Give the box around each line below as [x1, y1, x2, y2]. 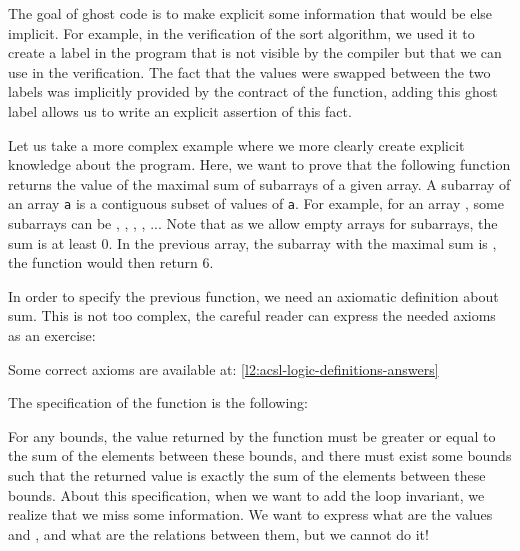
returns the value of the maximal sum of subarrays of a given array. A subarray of [8, 173, 511, 194]
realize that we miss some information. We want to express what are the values [8, 504, 493, 525]
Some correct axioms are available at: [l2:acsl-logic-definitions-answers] [8, 358, 439, 379]
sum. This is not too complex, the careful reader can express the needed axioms [8, 305, 496, 326]
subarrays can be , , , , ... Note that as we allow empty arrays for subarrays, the [8, 213, 498, 233]
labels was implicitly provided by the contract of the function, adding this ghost [8, 81, 498, 102]
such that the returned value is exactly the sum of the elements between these [8, 464, 486, 485]
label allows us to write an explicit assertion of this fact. [8, 100, 352, 121]
